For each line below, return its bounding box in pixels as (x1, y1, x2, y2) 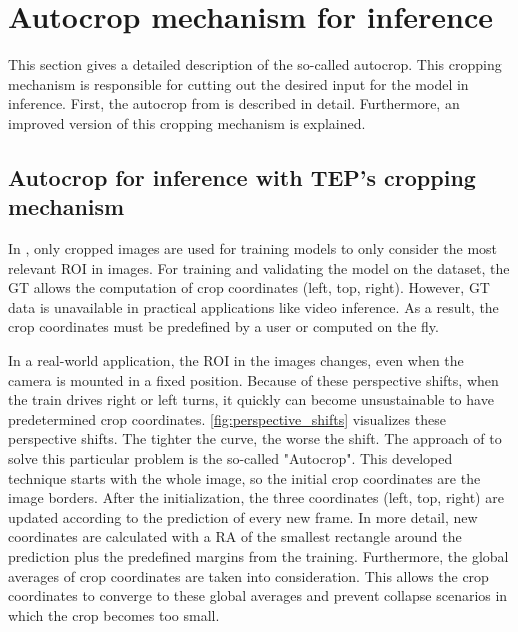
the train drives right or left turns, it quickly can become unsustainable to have (8, 389, 494, 410)
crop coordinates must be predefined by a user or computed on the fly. (8, 316, 439, 337)
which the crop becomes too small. (8, 604, 220, 625)
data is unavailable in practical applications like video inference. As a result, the (8, 296, 499, 317)
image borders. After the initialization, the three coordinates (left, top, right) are (8, 487, 504, 508)
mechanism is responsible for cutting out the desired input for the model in (8, 73, 469, 94)
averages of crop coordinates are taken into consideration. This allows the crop (8, 565, 489, 586)
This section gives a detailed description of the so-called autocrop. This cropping (8, 54, 502, 75)
